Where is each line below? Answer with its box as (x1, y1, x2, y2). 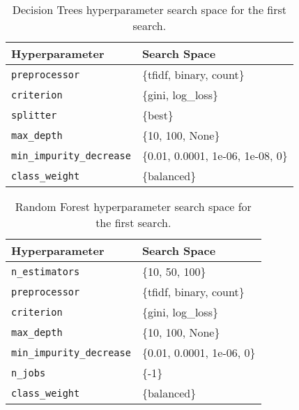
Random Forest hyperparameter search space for (15, 198, 252, 214)
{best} (141, 107, 174, 123)
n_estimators (11, 265, 80, 277)
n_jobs (11, 367, 46, 379)
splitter (11, 109, 57, 121)
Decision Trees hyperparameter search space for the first (12, 1, 287, 17)
